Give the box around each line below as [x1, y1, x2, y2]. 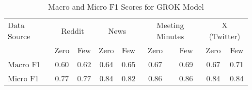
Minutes [157, 30, 184, 42]
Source [8, 30, 31, 42]
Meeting [157, 19, 184, 30]
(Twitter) [209, 30, 240, 42]
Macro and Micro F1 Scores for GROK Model [48, 1, 204, 12]
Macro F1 [8, 59, 41, 70]
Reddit [61, 25, 84, 36]
